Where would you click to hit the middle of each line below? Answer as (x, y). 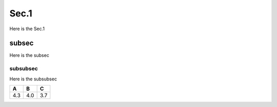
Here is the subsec (29, 55)
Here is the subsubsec (33, 79)
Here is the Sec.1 (27, 29)
